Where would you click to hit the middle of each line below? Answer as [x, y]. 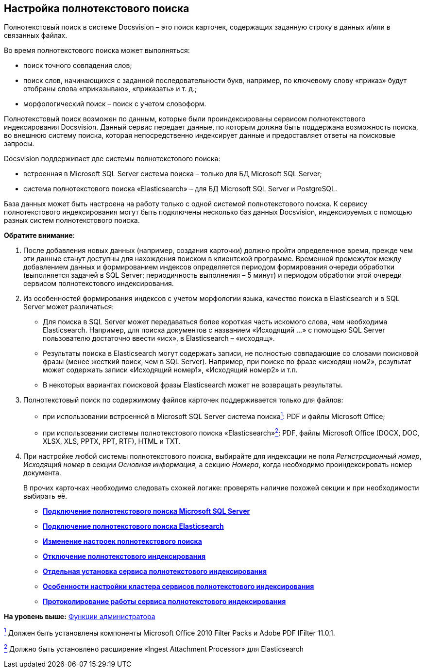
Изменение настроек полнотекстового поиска [122, 541]
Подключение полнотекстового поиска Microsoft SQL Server [146, 511]
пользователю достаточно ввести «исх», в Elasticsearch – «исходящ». [159, 338]
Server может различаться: [69, 307]
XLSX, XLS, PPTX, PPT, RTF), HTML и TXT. [112, 441]
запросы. [19, 144]
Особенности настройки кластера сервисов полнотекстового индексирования [178, 586]
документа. [42, 472]
